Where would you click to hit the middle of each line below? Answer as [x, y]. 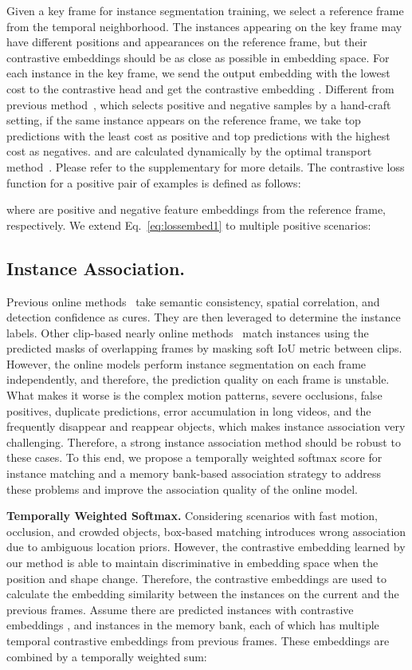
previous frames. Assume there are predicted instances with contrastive [180, 609]
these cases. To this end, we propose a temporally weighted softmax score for [194, 457]
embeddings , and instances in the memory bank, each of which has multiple [193, 625]
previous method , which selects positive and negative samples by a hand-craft [199, 104]
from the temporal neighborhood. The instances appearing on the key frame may [204, 26]
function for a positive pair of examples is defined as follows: [154, 182]
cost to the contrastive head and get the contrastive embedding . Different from [200, 88]
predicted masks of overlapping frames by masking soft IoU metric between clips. [204, 348]
